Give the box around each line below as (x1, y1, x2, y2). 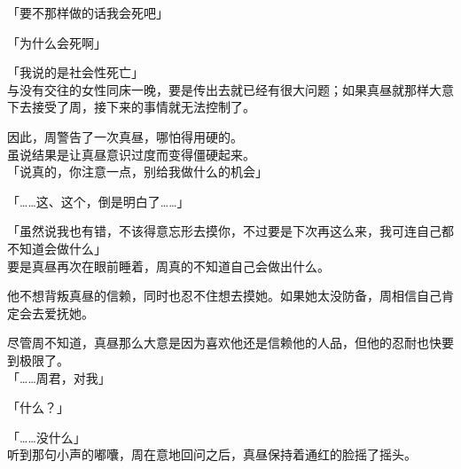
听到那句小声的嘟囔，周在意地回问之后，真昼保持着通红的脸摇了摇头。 (7, 445, 417, 464)
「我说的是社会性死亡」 (7, 63, 144, 82)
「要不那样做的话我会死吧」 (7, 4, 168, 21)
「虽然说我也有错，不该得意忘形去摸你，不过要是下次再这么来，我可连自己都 (7, 222, 454, 240)
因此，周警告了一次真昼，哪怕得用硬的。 (7, 127, 243, 145)
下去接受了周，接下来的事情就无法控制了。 (7, 98, 255, 116)
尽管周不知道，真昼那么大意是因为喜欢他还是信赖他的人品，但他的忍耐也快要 (7, 333, 454, 352)
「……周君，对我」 (7, 368, 111, 387)
